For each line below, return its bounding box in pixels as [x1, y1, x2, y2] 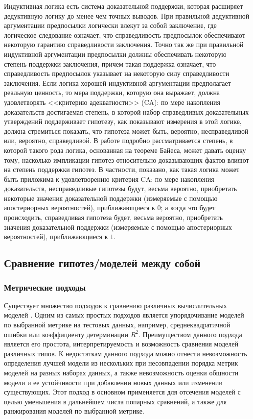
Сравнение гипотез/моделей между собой [4, 255, 201, 271]
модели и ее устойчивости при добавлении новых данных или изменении [4, 377, 223, 387]
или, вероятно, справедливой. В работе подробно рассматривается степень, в [4, 135, 233, 146]
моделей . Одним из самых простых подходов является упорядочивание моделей [4, 310, 244, 320]
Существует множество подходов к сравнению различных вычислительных [4, 300, 227, 310]
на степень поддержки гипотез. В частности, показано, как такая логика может [4, 164, 240, 174]
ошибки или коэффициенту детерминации [4, 329, 129, 339]
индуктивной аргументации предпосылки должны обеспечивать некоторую [4, 49, 227, 59]
